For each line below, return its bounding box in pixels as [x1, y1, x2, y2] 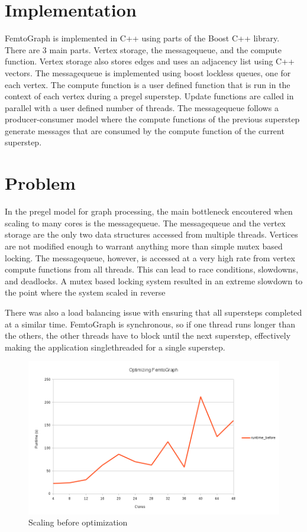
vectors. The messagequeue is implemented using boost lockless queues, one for [5, 66, 291, 79]
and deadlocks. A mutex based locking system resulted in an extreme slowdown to [5, 274, 303, 287]
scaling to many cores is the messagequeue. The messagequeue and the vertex [5, 216, 286, 229]
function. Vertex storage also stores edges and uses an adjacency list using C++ [5, 55, 295, 67]
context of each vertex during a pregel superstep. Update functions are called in [5, 90, 294, 102]
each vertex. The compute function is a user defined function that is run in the [5, 78, 290, 90]
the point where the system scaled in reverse [5, 286, 166, 299]
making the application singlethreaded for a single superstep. [5, 340, 225, 353]
